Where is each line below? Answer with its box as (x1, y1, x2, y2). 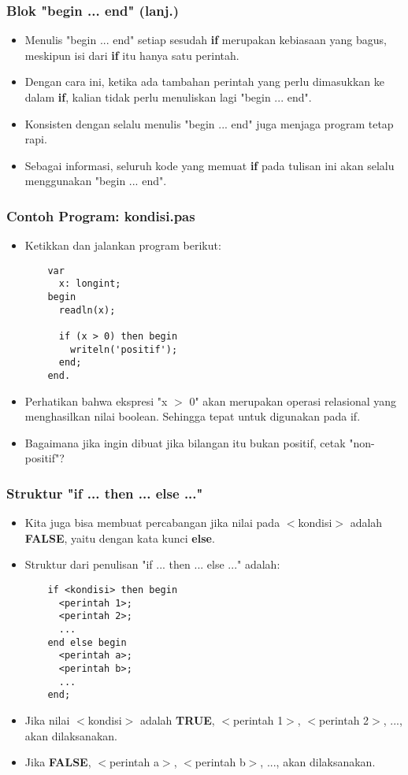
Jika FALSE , (24, 754, 91, 770)
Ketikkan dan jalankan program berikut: (24, 237, 221, 254)
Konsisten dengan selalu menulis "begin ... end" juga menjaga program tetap (24, 115, 394, 132)
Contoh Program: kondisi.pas (6, 206, 195, 225)
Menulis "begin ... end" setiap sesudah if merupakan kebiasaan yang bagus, (24, 32, 387, 48)
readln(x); (58, 304, 116, 316)
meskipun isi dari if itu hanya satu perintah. (24, 46, 239, 63)
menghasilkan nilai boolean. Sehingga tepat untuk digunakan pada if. (24, 408, 361, 425)
